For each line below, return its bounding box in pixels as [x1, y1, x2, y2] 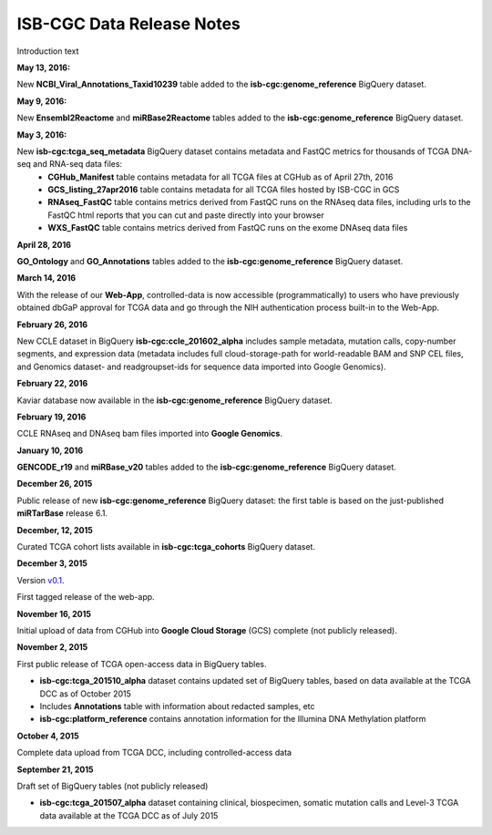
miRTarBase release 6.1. [16, 508, 108, 519]
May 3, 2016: [16, 129, 67, 140]
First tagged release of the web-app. [16, 592, 155, 603]
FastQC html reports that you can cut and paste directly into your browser [47, 210, 325, 221]
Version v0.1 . [16, 574, 65, 585]
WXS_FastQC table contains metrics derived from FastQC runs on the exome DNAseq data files [47, 222, 408, 233]
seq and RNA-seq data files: [16, 159, 123, 170]
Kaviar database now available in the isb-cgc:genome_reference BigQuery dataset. [16, 395, 333, 406]
